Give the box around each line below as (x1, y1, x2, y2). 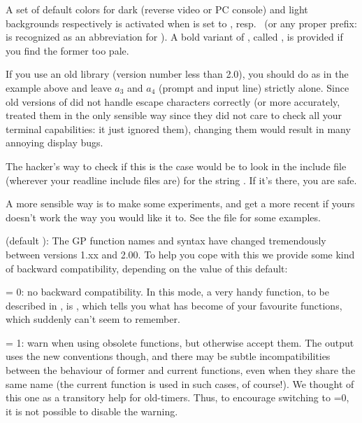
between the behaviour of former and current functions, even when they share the (6, 363, 356, 377)
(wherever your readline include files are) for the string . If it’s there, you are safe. (6, 172, 357, 187)
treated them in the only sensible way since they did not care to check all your (6, 108, 342, 123)
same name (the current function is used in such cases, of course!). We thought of (6, 376, 354, 391)
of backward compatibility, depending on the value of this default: (6, 261, 288, 275)
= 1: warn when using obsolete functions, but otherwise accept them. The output (6, 335, 354, 349)
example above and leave (6, 80, 112, 95)
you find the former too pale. (6, 43, 129, 57)
